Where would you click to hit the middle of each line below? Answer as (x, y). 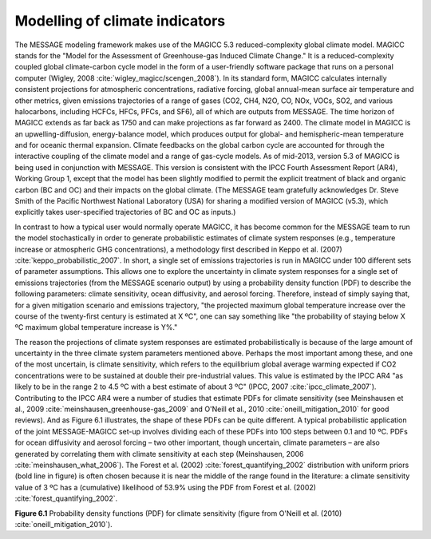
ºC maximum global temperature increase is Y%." (96, 327)
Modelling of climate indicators (120, 21)
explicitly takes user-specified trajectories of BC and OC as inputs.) (125, 212)
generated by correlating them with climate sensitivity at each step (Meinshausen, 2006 (159, 454)
